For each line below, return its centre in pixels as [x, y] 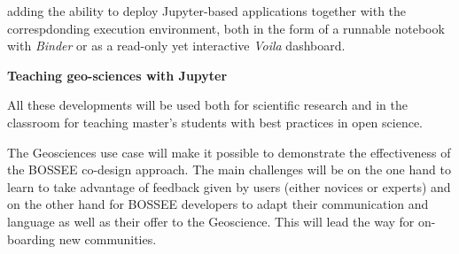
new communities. [108, 239]
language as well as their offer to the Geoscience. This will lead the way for [211, 221]
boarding [31, 239]
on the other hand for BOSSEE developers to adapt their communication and [218, 204]
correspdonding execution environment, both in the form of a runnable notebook [226, 28]
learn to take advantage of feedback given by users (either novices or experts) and [229, 186]
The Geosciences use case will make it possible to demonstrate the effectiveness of [229, 152]
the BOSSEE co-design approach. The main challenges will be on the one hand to [229, 169]
